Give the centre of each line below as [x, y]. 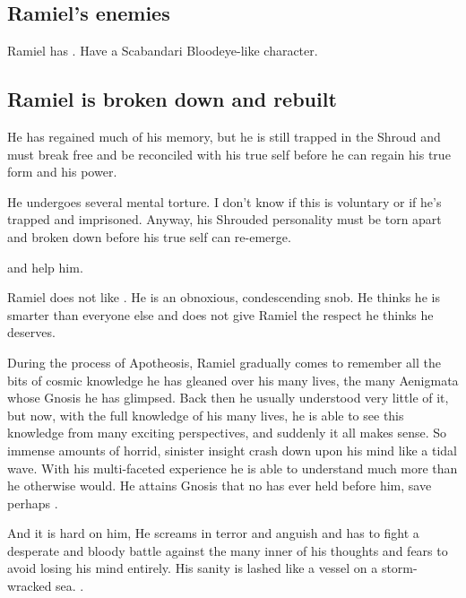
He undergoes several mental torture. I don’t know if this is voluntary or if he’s [224, 201]
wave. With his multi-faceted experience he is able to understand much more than [233, 468]
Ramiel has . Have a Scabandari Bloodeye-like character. [163, 51]
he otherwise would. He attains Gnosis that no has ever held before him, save [220, 485]
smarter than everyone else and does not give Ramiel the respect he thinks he [220, 314]
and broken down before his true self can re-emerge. [149, 236]
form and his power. [62, 172]
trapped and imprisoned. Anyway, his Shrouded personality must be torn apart [224, 219]
